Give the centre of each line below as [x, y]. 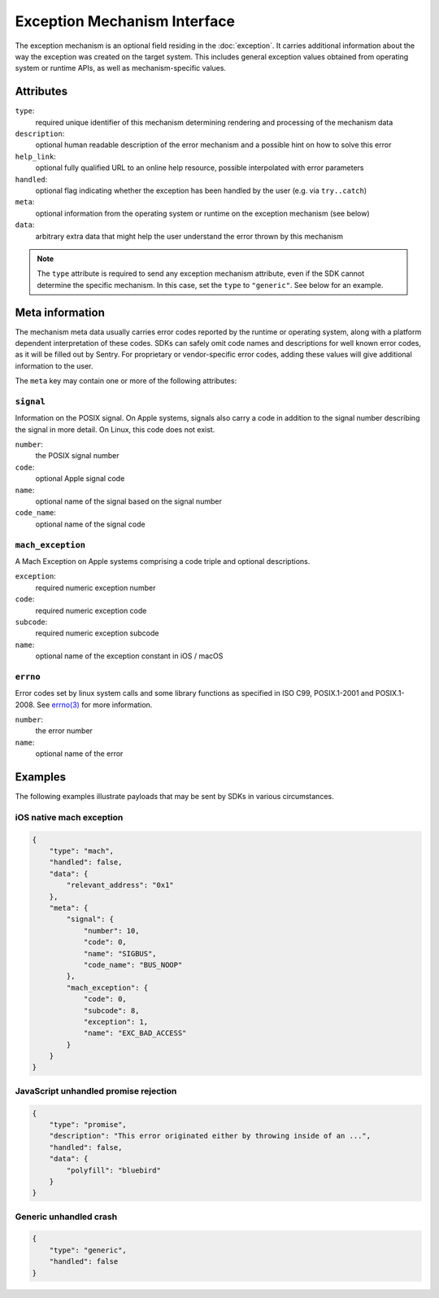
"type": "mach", [81, 851]
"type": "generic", [88, 1250]
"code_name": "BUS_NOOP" [133, 965]
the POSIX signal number [77, 456]
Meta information [60, 312]
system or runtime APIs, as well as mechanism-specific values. [121, 68]
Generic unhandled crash [66, 1217]
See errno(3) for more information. [95, 705]
